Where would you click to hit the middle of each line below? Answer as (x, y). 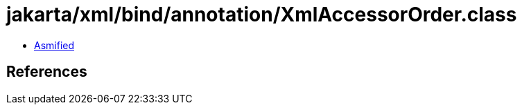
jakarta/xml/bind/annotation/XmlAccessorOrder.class (262, 15)
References (47, 72)
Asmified (54, 45)
